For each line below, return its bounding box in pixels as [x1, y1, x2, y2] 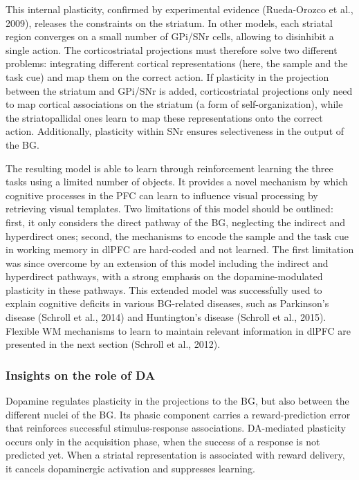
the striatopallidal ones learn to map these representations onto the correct [6, 110, 323, 124]
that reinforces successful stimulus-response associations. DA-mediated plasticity [6, 421, 346, 435]
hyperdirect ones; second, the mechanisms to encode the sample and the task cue [6, 228, 349, 243]
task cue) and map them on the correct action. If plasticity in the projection [6, 69, 329, 84]
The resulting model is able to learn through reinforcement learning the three [6, 160, 333, 175]
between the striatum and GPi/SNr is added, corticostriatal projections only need [6, 83, 353, 98]
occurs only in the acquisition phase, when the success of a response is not [6, 434, 320, 448]
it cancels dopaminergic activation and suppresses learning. [6, 461, 256, 476]
